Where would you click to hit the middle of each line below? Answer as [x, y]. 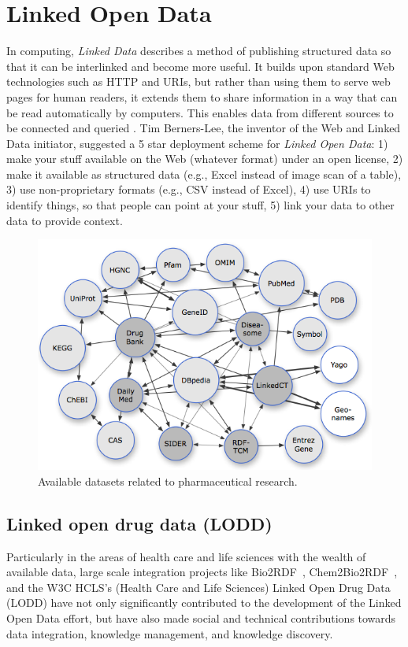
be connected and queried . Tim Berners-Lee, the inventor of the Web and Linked [204, 128]
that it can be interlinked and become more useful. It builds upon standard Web [200, 66]
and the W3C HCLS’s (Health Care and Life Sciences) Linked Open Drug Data [198, 587]
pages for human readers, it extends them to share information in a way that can [202, 96]
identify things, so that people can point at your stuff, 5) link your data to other [200, 205]
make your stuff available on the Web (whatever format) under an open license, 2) [205, 159]
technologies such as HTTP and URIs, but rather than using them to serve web [198, 81]
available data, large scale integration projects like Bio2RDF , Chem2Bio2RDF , [202, 572]
